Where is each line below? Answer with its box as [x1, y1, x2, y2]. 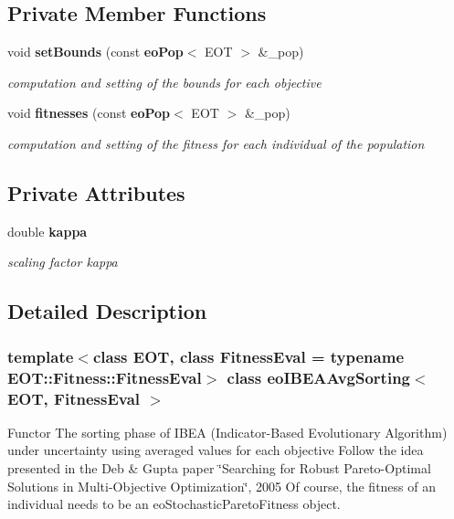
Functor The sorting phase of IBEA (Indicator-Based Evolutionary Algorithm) [7, 422, 448, 441]
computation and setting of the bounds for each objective [7, 72, 322, 91]
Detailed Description [7, 297, 207, 325]
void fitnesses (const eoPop [7, 103, 171, 122]
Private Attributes [7, 178, 185, 207]
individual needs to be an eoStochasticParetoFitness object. [7, 494, 341, 514]
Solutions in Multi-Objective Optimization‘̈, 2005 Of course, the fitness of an [7, 476, 436, 495]
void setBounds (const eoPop [7, 42, 184, 61]
